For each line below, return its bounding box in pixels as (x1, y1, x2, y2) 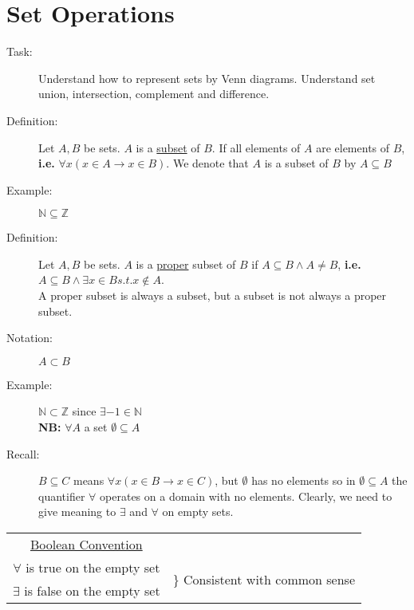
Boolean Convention (30, 535, 143, 553)
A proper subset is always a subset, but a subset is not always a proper (38, 287, 387, 304)
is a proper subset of (136, 255, 236, 272)
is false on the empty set (24, 581, 160, 600)
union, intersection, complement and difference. (38, 85, 270, 102)
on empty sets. (162, 503, 234, 520)
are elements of (316, 139, 390, 155)
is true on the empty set (26, 558, 160, 577)
